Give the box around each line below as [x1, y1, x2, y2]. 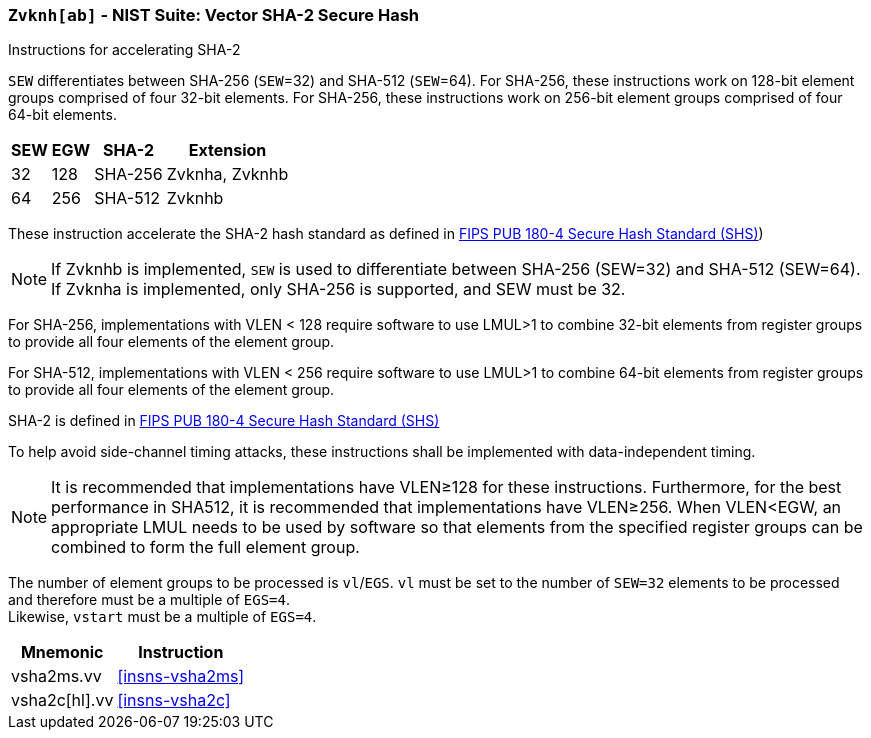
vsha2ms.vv [11, 666, 102, 687]
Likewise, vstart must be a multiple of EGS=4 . [8, 608, 317, 626]
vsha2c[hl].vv [11, 690, 114, 711]
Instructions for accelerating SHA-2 [8, 41, 241, 59]
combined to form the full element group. [51, 537, 360, 558]
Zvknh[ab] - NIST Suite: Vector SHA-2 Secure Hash [8, 5, 420, 25]
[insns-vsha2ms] [117, 666, 245, 687]
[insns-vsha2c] [117, 690, 231, 711]
